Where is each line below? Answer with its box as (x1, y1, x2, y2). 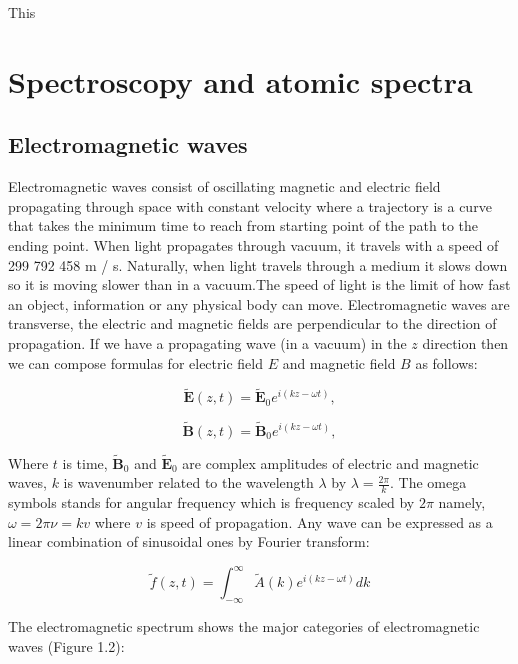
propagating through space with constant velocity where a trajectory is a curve (8, 195, 492, 216)
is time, (62, 452, 108, 473)
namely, (438, 492, 486, 513)
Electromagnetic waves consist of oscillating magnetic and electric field (8, 176, 441, 197)
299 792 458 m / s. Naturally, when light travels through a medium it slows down (8, 254, 508, 275)
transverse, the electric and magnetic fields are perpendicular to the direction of (8, 313, 497, 334)
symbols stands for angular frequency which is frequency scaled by (8, 492, 415, 513)
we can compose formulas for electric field (8, 352, 263, 373)
